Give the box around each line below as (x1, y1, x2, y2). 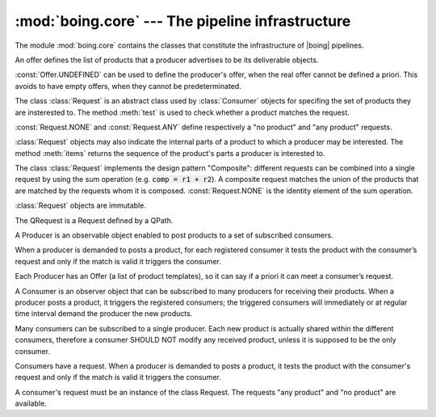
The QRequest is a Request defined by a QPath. (15, 215, 174, 225)
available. (15, 398, 48, 408)
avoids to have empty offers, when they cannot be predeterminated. (15, 81, 241, 91)
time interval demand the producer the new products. (15, 309, 193, 318)
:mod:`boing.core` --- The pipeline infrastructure (15, 12, 351, 30)
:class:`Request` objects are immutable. (15, 200, 147, 210)
